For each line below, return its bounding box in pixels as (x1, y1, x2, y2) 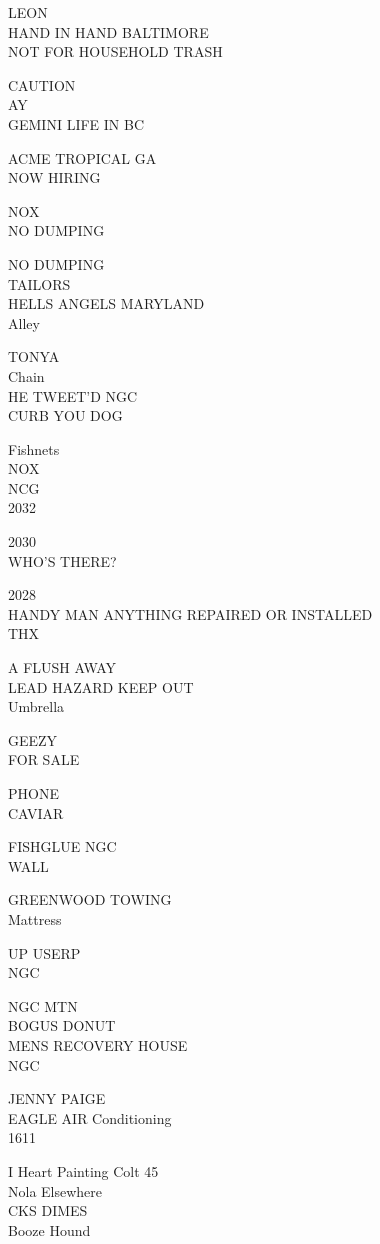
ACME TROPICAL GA (8, 147, 157, 168)
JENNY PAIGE (8, 1088, 106, 1109)
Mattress (8, 908, 62, 929)
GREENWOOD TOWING (8, 889, 172, 910)
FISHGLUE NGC (8, 836, 117, 857)
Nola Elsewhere (8, 1180, 103, 1201)
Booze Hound (8, 1219, 91, 1240)
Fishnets (8, 438, 60, 459)
